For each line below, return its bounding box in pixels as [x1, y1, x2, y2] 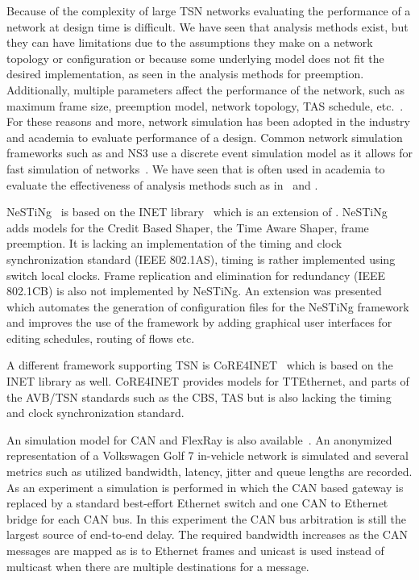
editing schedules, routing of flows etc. [6, 329, 195, 346]
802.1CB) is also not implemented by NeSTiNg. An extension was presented [6, 282, 382, 299]
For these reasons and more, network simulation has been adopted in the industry [6, 113, 410, 130]
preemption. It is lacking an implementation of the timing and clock [6, 235, 342, 252]
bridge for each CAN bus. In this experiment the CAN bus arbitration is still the [6, 510, 407, 527]
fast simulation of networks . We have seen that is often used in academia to [6, 160, 385, 177]
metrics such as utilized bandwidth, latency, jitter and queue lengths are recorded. [6, 463, 413, 480]
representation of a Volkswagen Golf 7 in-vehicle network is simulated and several [6, 447, 409, 464]
